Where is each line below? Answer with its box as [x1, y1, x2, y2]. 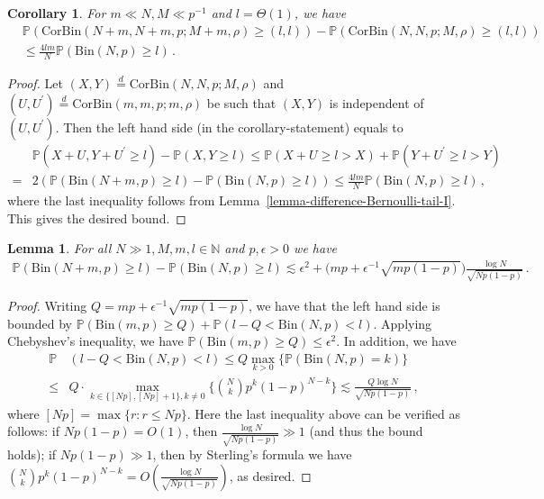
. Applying [373, 313, 432, 332]
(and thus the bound [309, 422, 423, 440]
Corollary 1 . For [7, 4, 106, 22]
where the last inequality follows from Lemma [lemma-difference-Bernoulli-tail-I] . [7, 191, 456, 209]
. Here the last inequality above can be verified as [186, 404, 460, 422]
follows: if [7, 422, 60, 440]
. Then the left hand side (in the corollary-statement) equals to [55, 117, 403, 136]
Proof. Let [7, 74, 63, 92]
